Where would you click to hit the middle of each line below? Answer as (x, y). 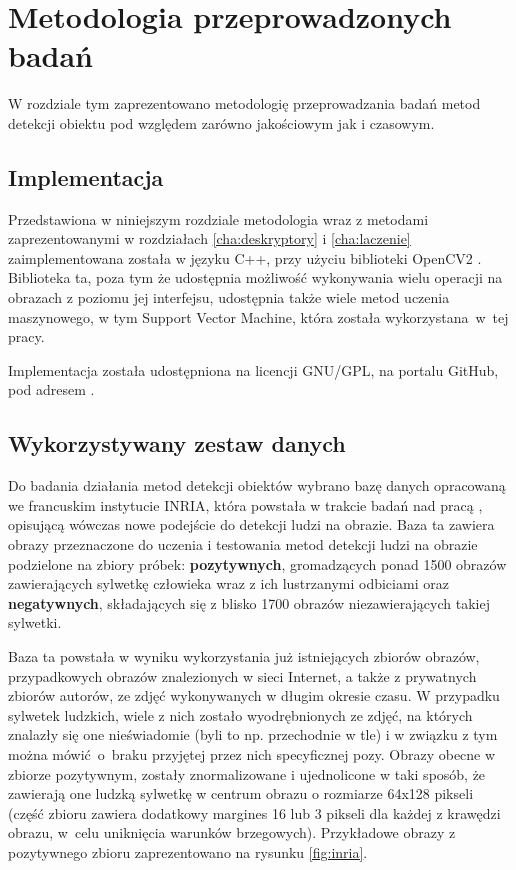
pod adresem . (51, 389)
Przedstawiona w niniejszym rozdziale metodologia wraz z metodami (218, 218)
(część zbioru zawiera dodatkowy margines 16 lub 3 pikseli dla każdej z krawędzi (254, 812)
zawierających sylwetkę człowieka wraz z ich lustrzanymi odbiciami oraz (228, 583)
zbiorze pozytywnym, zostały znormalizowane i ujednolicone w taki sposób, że (247, 773)
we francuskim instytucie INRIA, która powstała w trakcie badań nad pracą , (245, 504)
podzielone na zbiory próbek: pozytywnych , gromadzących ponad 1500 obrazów (257, 563)
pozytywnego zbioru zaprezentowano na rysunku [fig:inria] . (188, 851)
